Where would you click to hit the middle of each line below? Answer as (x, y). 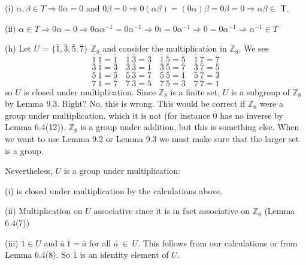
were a (271, 103)
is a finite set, (195, 91)
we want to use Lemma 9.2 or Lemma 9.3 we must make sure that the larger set (152, 139)
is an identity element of (124, 255)
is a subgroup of (260, 91)
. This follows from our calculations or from (218, 243)
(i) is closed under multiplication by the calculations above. (114, 190)
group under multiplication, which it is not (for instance (107, 115)
